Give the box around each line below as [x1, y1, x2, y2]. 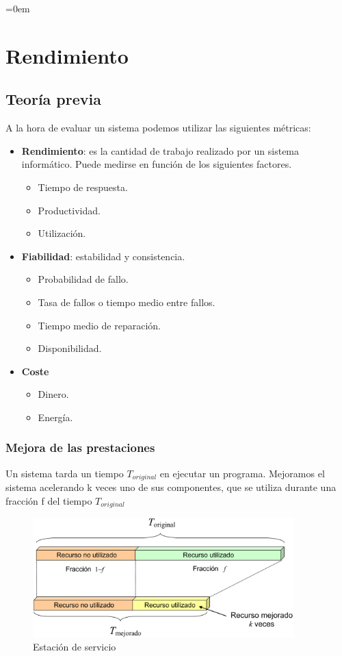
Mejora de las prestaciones [5, 439, 155, 456]
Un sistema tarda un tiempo [5, 466, 124, 480]
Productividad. [38, 203, 101, 217]
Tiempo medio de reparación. [38, 318, 161, 332]
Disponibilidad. [38, 341, 102, 355]
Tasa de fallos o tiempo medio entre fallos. [38, 294, 215, 309]
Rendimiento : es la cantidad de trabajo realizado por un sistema [21, 143, 300, 157]
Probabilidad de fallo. [38, 272, 129, 286]
